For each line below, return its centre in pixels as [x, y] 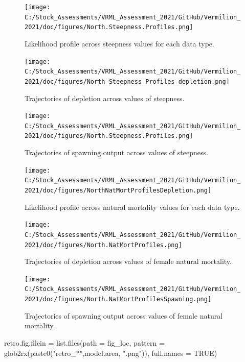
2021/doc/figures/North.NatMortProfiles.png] [103, 245]
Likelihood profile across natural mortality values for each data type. [132, 207]
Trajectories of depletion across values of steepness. [105, 98]
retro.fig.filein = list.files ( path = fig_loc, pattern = [84, 342]
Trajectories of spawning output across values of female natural [124, 315]
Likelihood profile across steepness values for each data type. [119, 43]
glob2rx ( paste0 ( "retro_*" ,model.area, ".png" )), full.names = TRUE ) [111, 353]
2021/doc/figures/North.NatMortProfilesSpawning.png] [118, 299]
